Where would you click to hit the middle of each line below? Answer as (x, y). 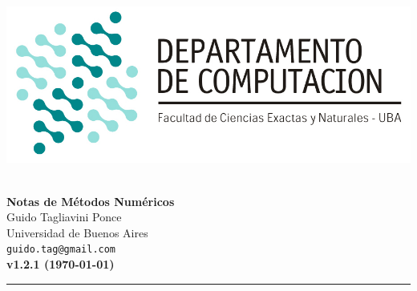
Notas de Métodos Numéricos (91, 201)
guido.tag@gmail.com (61, 250)
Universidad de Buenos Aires (77, 232)
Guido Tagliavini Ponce (64, 217)
